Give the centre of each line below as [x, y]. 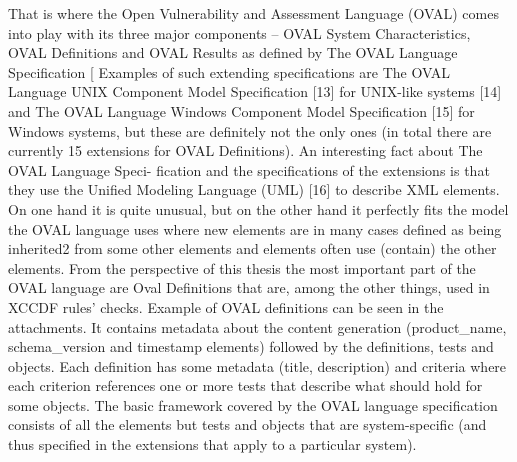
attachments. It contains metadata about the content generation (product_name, [257, 326]
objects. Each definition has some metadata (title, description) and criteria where [257, 365]
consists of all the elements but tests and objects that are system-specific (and [247, 424]
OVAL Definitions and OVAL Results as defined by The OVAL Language [233, 52]
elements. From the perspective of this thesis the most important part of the [242, 267]
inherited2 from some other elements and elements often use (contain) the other [252, 248]
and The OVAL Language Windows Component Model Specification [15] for [241, 110]
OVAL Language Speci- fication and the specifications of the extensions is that [249, 169]
